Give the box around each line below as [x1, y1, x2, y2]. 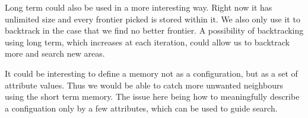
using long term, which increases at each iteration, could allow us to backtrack [5, 35, 290, 48]
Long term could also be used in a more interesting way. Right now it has [5, 1, 272, 13]
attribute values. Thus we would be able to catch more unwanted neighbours [5, 78, 283, 91]
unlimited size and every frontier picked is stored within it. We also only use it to [5, 12, 300, 25]
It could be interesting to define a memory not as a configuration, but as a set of [5, 67, 298, 79]
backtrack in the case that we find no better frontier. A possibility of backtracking [5, 24, 304, 37]
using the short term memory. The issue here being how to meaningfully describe [5, 90, 300, 103]
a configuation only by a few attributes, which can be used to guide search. [5, 101, 278, 114]
